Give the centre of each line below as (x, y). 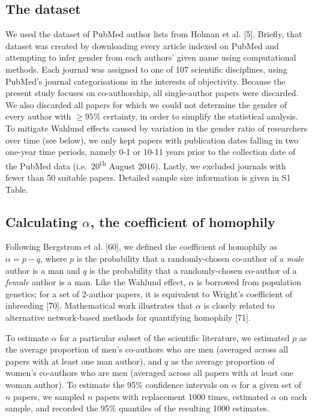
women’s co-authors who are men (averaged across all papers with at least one (150, 373)
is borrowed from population (249, 282)
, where (54, 258)
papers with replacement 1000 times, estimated (182, 396)
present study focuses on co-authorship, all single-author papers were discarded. (152, 93)
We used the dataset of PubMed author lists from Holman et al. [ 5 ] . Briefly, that (154, 34)
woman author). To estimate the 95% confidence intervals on (117, 384)
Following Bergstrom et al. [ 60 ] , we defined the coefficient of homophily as (141, 247)
